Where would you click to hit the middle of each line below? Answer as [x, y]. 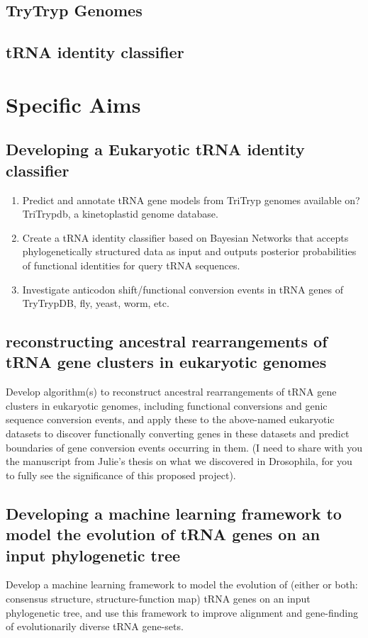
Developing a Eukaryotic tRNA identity [155, 149]
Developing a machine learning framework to [174, 513]
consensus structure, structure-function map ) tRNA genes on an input [158, 599]
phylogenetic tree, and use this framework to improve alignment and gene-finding [182, 612]
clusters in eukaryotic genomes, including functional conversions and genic [167, 405]
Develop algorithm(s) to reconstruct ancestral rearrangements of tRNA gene [171, 392]
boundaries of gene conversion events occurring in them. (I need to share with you [184, 447]
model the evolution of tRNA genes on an [163, 534]
